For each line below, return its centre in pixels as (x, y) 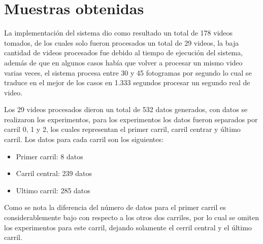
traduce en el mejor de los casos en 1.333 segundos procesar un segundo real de (127, 82)
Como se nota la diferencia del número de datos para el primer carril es (115, 207)
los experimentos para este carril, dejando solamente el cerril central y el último (128, 227)
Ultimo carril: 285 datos (53, 190)
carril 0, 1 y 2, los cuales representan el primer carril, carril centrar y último (122, 129)
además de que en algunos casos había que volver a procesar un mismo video (123, 62)
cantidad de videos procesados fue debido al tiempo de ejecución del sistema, (124, 53)
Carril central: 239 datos (54, 173)
